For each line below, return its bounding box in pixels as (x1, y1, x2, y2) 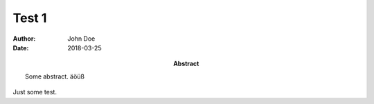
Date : (12, 43, 29, 52)
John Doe (67, 34, 96, 43)
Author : (12, 34, 36, 43)
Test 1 (12, 10, 47, 25)
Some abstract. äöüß (25, 72, 84, 81)
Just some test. (12, 88, 57, 96)
